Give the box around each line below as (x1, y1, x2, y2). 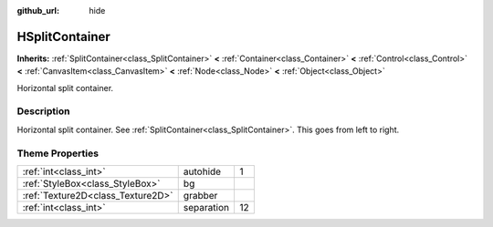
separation (183, 201, 230, 213)
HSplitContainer (16, 28, 111, 45)
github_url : (16, 5, 59, 15)
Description (16, 105, 70, 118)
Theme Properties (16, 147, 100, 160)
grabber (183, 189, 218, 201)
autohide (183, 165, 222, 178)
